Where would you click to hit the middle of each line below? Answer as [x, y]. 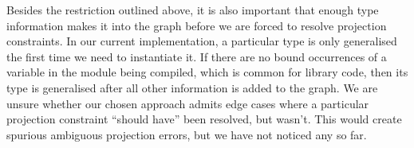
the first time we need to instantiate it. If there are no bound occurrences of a [197, 56]
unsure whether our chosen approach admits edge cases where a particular [188, 103]
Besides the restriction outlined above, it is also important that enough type [193, 10]
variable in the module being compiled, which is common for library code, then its [207, 72]
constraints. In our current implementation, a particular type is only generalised [202, 41]
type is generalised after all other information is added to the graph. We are [192, 87]
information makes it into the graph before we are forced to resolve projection [197, 25]
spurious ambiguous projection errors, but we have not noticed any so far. [187, 134]
